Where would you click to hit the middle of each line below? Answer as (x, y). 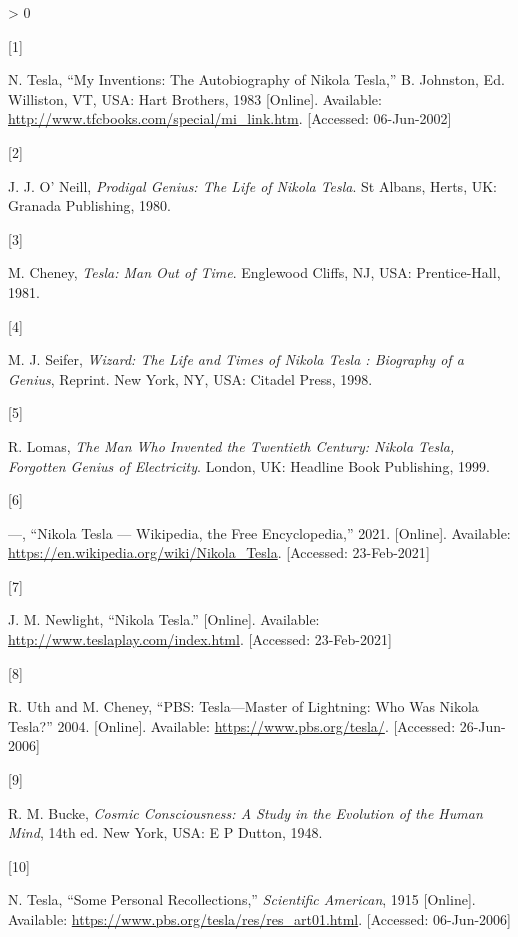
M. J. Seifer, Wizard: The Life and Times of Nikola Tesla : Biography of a (236, 359)
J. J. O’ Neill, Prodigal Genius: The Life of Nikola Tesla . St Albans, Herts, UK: (252, 185)
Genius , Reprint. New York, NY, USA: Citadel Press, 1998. (190, 378)
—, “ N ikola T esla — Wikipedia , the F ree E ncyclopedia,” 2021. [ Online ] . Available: (259, 532)
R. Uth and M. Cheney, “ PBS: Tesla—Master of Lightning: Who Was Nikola (243, 706)
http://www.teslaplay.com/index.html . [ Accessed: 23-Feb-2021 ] (200, 639)
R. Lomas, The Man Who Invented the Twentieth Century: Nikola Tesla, (231, 445)
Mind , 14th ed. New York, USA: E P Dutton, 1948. (165, 832)
